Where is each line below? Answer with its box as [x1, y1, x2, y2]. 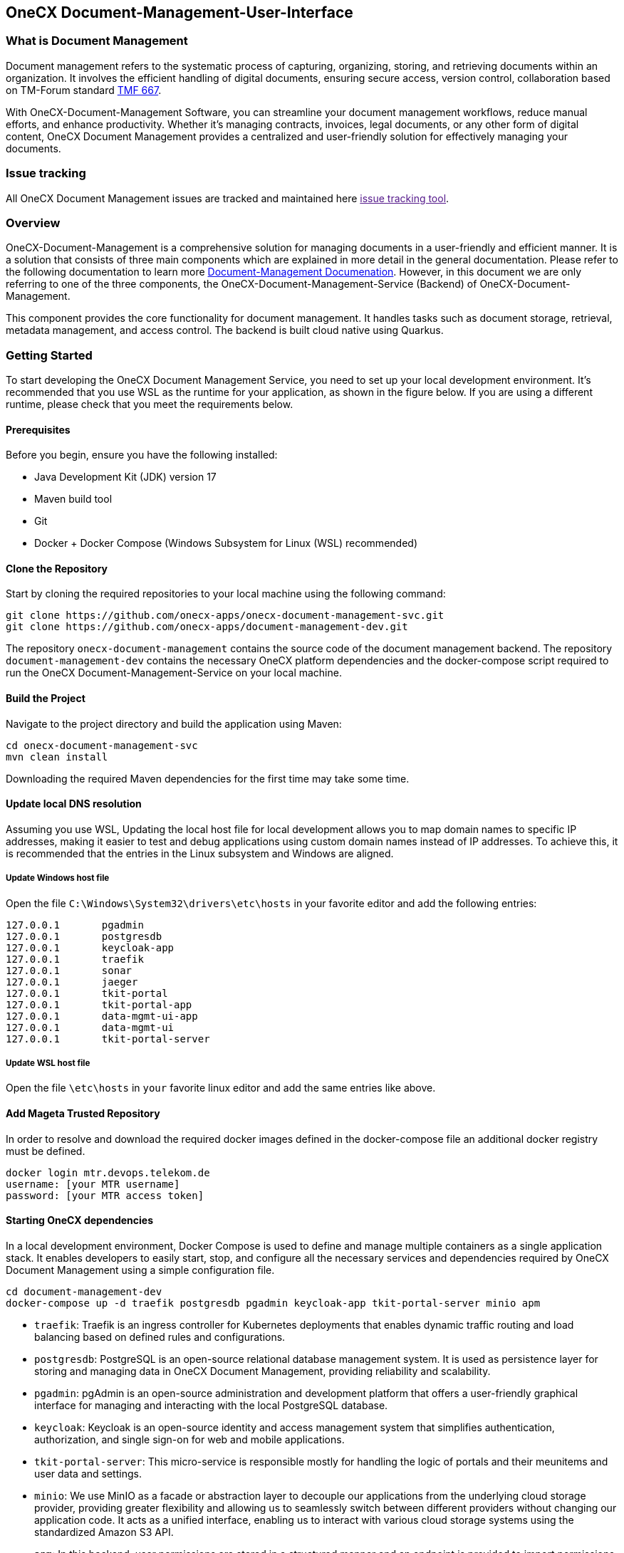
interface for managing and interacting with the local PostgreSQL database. [34, 1398, 388, 1411]
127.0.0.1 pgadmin [6, 919, 144, 931]
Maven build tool [34, 493, 113, 506]
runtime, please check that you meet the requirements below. [6, 398, 293, 411]
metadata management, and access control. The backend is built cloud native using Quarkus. [6, 324, 444, 337]
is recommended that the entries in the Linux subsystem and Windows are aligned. [6, 847, 394, 859]
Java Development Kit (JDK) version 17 [34, 471, 217, 483]
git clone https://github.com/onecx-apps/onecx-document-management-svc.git [6, 610, 444, 622]
